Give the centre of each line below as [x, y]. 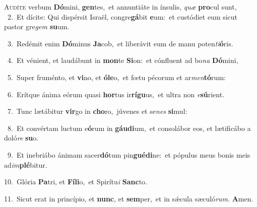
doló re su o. [21, 138]
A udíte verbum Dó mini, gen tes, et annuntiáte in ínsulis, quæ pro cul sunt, [120, 7]
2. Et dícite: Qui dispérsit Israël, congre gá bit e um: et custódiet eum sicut [122, 16]
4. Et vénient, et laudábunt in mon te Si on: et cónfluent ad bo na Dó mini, [123, 60]
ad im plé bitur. [26, 164]
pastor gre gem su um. [37, 26]
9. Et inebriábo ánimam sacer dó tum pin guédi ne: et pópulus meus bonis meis [129, 154]
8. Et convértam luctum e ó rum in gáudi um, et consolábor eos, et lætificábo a [129, 128]
